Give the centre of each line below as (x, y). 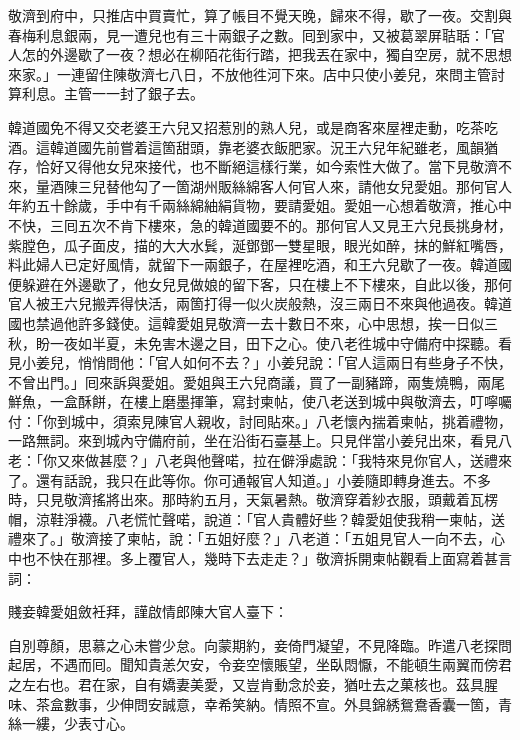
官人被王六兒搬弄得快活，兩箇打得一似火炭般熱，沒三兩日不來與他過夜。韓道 (260, 303)
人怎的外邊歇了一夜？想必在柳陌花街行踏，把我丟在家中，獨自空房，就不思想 (260, 54)
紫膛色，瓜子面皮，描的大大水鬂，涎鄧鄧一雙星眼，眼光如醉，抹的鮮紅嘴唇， (260, 244)
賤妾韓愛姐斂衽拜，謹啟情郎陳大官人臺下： (148, 611)
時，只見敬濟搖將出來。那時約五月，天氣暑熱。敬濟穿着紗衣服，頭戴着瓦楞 (253, 499)
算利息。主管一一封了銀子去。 (106, 93)
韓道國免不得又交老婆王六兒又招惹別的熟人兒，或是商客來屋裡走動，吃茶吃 (253, 126)
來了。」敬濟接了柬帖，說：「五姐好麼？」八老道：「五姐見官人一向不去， (256, 538)
